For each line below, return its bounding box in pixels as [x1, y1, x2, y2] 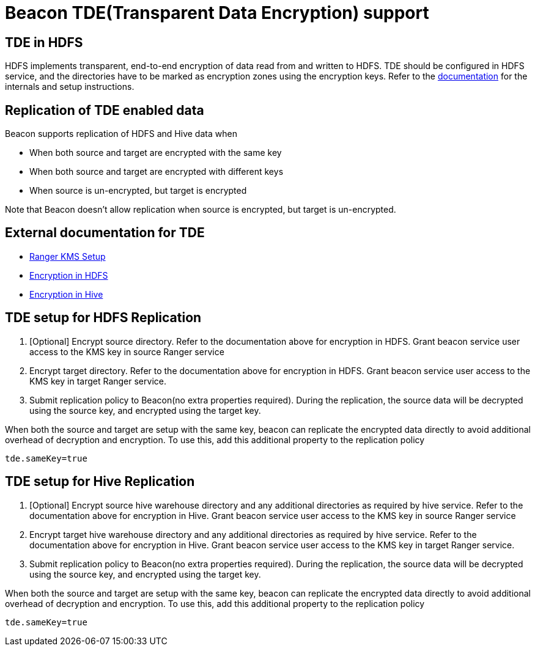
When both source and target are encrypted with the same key [29, 147, 282, 158]
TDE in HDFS [5, 34, 83, 50]
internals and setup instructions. [5, 81, 135, 92]
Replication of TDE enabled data [5, 102, 204, 118]
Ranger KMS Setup [29, 251, 106, 262]
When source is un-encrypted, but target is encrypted [29, 185, 247, 196]
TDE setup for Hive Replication [5, 474, 195, 490]
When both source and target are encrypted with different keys [29, 166, 284, 177]
